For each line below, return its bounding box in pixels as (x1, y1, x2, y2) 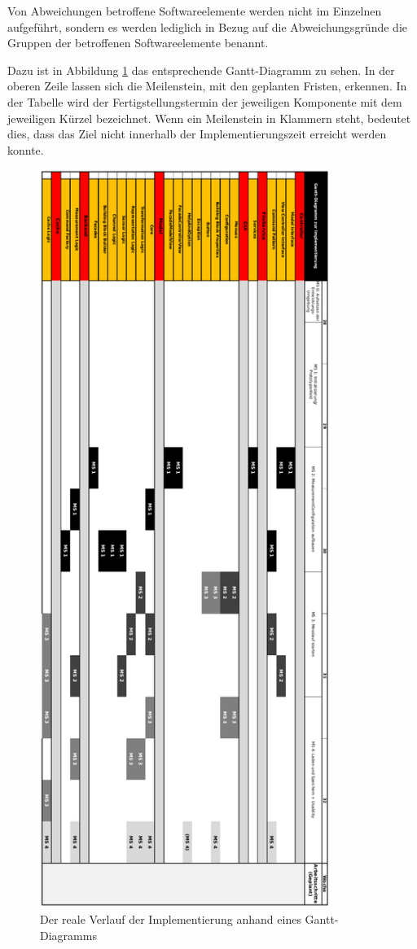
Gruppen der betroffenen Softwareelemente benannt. (7, 34, 269, 51)
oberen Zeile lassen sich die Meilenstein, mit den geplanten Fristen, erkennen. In (7, 77, 407, 94)
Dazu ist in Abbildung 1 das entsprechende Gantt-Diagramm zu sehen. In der (7, 61, 395, 78)
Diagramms (40, 926, 97, 943)
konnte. (7, 141, 44, 158)
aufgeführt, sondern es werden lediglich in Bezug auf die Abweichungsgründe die (7, 18, 407, 35)
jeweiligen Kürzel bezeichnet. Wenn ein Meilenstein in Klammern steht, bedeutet (7, 109, 411, 126)
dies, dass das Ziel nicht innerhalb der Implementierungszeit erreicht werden (7, 125, 387, 142)
